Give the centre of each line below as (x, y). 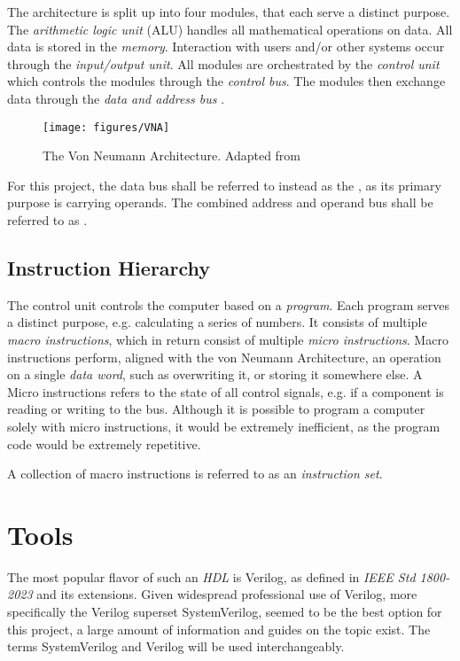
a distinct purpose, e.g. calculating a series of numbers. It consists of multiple (217, 322)
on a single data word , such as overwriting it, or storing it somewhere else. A (215, 374)
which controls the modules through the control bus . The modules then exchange (226, 81)
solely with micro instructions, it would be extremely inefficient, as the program (224, 426)
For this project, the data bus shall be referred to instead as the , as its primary (224, 185)
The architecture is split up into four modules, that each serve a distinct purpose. (229, 12)
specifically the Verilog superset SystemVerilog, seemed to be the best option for (225, 612)
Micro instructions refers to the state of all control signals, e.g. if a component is (226, 391)
